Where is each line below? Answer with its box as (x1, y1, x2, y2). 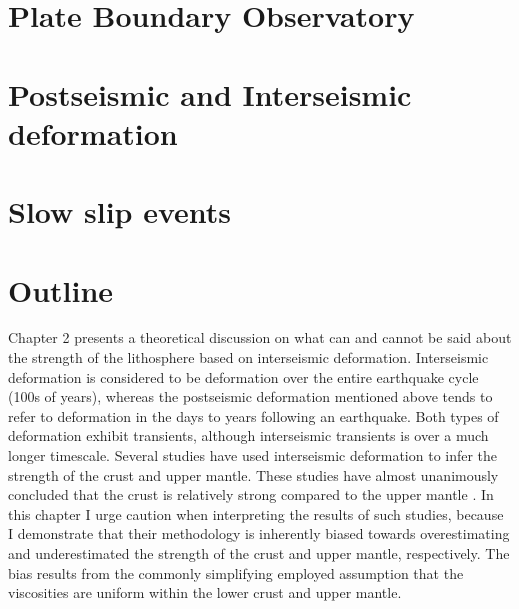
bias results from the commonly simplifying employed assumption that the (8, 562, 464, 583)
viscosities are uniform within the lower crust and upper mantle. (8, 582, 402, 603)
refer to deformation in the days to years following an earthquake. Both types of (8, 405, 499, 426)
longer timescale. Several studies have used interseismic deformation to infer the (8, 445, 498, 465)
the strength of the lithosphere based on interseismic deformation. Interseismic (8, 347, 489, 368)
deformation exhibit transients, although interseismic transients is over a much (8, 425, 489, 446)
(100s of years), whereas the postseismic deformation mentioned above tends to (8, 386, 493, 407)
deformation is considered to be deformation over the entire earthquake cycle (8, 366, 479, 387)
